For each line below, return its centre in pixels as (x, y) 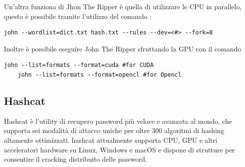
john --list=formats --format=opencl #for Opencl (100, 75)
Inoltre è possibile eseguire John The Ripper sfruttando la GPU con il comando (122, 48)
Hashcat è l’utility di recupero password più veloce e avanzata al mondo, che (118, 121)
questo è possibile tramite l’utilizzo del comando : (78, 16)
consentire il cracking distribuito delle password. (76, 159)
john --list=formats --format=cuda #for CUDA (79, 65)
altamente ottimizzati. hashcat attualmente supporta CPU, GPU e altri (111, 140)
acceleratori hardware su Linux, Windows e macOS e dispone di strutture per (119, 149)
